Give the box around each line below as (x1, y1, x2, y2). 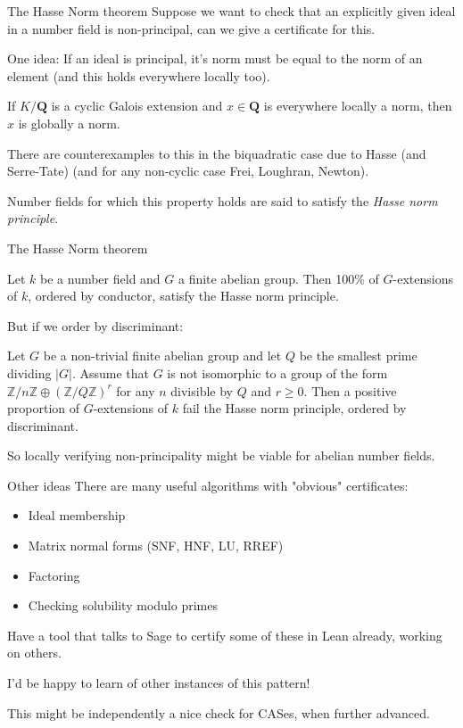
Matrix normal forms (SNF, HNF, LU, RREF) (28, 536, 284, 555)
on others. (7, 643, 62, 662)
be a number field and (40, 269, 161, 287)
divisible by (170, 381, 233, 400)
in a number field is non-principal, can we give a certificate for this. (7, 19, 376, 37)
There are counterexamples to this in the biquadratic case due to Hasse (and (7, 144, 426, 162)
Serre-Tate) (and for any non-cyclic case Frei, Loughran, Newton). (7, 161, 369, 180)
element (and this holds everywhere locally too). (7, 66, 270, 85)
